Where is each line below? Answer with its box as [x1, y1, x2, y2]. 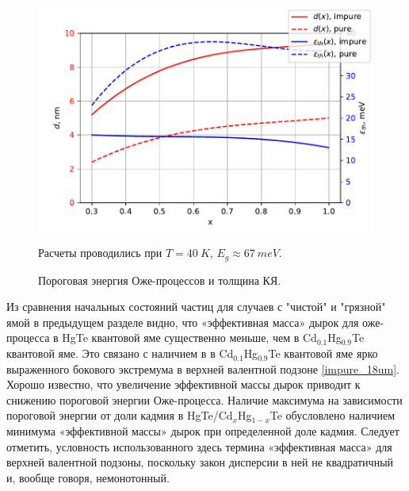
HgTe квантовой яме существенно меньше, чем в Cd [62, 329, 317, 346]
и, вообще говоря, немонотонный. [6, 469, 170, 485]
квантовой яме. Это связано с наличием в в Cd [6, 345, 234, 362]
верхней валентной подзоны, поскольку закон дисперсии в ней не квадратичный [6, 454, 394, 470]
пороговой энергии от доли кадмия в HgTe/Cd [6, 407, 233, 424]
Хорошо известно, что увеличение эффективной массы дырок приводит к [6, 376, 361, 393]
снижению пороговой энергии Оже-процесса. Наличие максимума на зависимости [6, 391, 403, 408]
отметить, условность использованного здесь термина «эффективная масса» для [6, 438, 392, 455]
